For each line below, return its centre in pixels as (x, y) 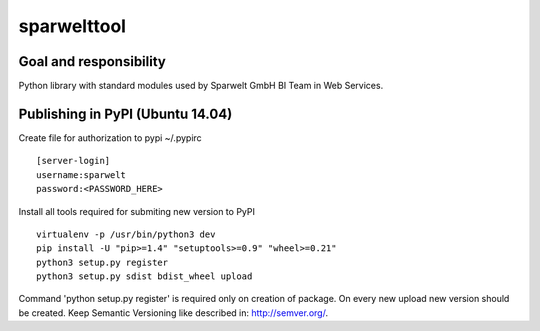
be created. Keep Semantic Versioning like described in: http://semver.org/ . (173, 312)
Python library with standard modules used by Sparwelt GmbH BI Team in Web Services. (201, 86)
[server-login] (73, 161)
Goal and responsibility (92, 61)
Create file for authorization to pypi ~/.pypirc (110, 137)
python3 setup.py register (102, 262)
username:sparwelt (81, 174)
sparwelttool (72, 26)
